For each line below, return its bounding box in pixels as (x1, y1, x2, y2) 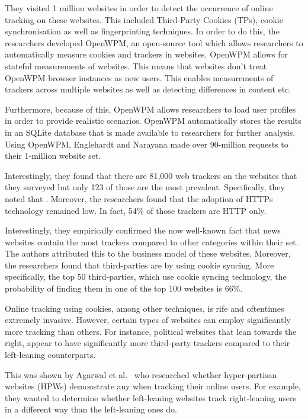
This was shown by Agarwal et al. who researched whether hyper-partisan (5, 368, 277, 380)
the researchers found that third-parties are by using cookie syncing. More (5, 258, 274, 271)
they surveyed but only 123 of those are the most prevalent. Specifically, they (5, 181, 285, 193)
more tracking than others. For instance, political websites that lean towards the (5, 325, 297, 337)
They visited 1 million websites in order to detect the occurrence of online (5, 2, 273, 14)
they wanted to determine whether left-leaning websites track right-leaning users (5, 391, 297, 404)
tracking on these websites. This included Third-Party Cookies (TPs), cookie (5, 13, 283, 25)
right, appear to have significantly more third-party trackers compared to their (5, 337, 290, 349)
